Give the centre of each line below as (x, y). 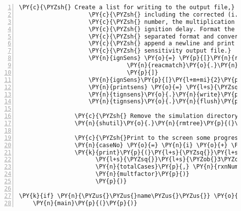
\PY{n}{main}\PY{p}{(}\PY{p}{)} (85, 203)
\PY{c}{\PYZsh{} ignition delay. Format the (162, 29)
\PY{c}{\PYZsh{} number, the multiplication (162, 22)
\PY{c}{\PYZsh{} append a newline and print (162, 44)
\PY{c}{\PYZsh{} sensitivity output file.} (160, 51)
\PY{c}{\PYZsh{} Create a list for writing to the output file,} (127, 7)
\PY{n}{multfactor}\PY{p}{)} (142, 174)
